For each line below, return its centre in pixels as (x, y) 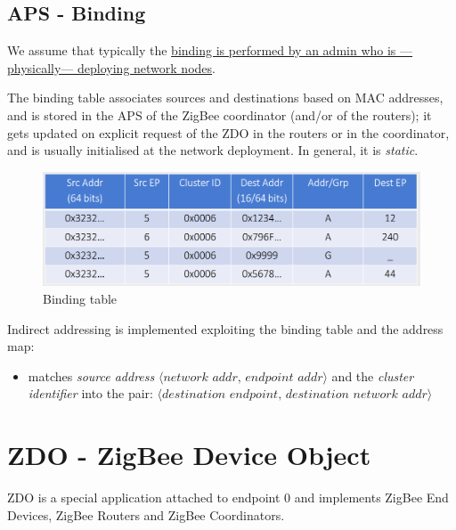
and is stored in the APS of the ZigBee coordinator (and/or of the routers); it (220, 114)
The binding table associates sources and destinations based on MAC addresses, (225, 98)
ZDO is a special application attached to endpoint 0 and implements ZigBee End (228, 497)
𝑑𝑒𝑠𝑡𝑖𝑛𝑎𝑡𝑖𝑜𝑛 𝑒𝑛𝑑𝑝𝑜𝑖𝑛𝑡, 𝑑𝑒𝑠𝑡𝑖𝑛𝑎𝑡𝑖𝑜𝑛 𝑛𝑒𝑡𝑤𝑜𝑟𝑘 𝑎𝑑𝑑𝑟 (295, 395)
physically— (41, 67)
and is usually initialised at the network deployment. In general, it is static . (213, 150)
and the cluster (373, 375)
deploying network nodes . (147, 67)
